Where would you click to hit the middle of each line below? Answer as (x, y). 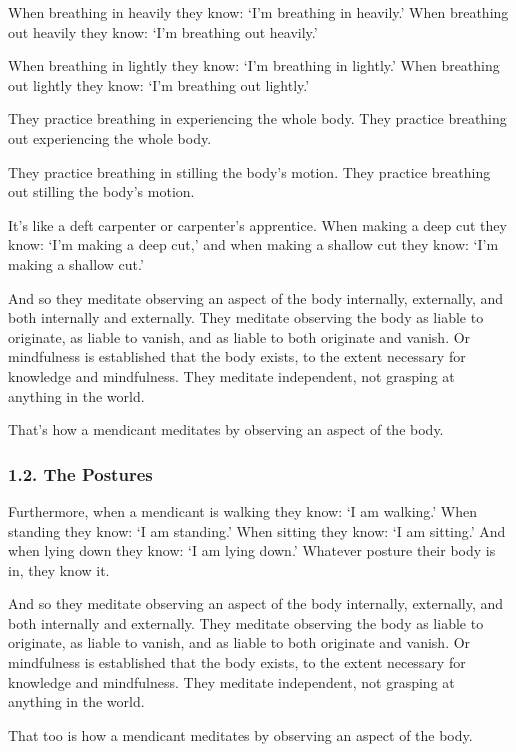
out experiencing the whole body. (110, 137)
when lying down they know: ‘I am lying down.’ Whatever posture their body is (252, 550)
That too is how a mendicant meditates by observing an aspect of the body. (240, 734)
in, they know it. (59, 569)
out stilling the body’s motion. (101, 191)
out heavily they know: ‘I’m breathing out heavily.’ (163, 31)
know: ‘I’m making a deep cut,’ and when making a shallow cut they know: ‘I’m (253, 244)
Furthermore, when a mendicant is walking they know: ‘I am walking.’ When (243, 510)
